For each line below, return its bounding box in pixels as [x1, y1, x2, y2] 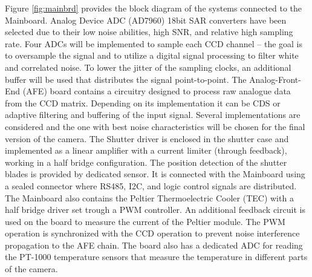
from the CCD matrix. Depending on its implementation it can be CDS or [5, 96, 281, 109]
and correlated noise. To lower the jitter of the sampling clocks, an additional [5, 60, 291, 73]
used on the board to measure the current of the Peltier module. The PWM [5, 215, 285, 227]
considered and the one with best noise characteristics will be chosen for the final [5, 120, 305, 132]
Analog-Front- [249, 73, 301, 85]
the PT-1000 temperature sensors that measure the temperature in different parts [5, 250, 308, 263]
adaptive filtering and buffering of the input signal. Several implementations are [5, 108, 301, 121]
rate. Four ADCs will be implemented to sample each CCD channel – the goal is [5, 37, 302, 50]
